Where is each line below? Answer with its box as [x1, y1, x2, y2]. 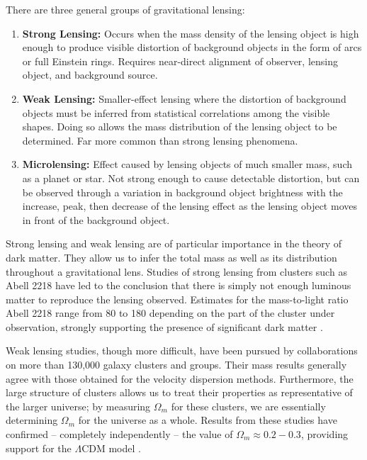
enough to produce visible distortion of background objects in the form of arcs [22, 40, 362, 55]
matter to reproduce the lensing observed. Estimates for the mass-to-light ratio [6, 291, 349, 306]
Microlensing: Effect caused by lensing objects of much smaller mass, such [22, 157, 353, 172]
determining [6, 413, 58, 427]
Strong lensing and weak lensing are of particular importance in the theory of [6, 236, 342, 251]
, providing [300, 427, 349, 442]
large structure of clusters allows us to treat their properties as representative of [6, 385, 353, 400]
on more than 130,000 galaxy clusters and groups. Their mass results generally [6, 357, 347, 372]
